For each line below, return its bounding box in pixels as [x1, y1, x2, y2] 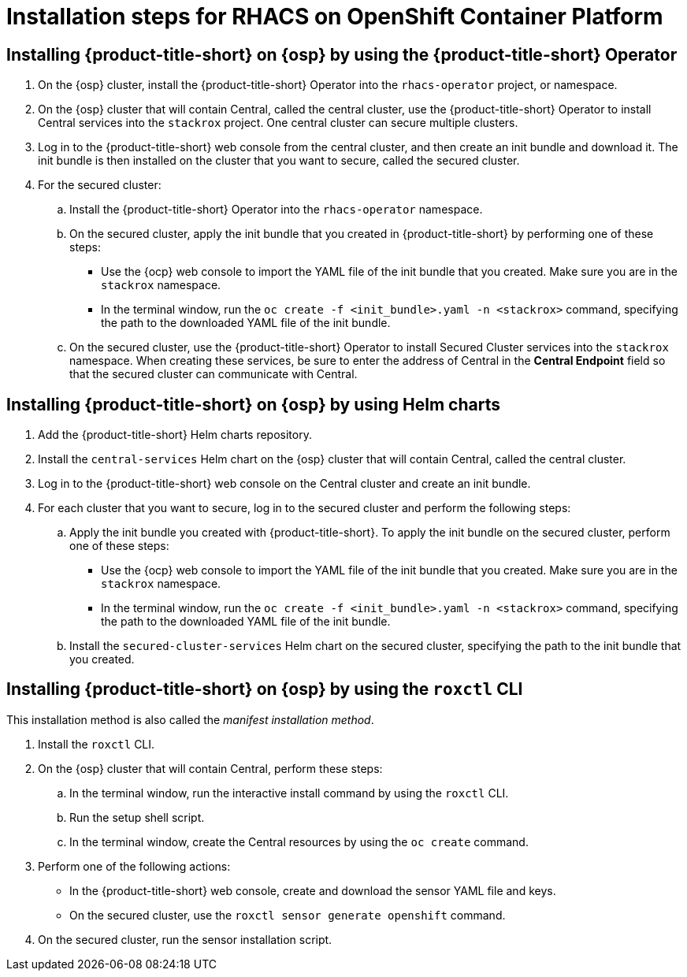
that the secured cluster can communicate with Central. [69, 367, 358, 381]
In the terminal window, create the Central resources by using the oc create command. [69, 834, 529, 849]
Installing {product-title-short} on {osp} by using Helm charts [6, 394, 500, 414]
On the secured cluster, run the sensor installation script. [38, 932, 332, 946]
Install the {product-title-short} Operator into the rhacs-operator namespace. [69, 202, 483, 217]
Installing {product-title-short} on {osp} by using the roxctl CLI [6, 679, 523, 700]
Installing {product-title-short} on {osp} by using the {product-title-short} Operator [6, 44, 678, 65]
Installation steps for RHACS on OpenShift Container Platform [6, 3, 663, 30]
